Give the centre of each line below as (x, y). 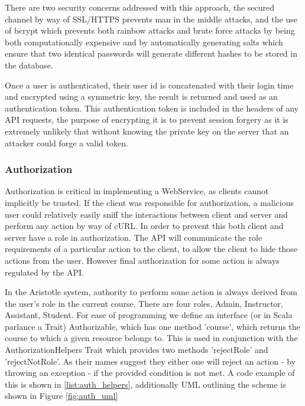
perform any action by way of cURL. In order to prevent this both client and (144, 226)
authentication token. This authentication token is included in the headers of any (152, 108)
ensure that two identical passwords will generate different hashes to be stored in (151, 53)
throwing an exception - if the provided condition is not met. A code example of (150, 373)
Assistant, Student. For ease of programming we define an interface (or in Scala (149, 315)
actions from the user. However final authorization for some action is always (142, 260)
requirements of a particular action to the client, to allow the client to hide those (151, 249)
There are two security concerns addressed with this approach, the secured (140, 7)
